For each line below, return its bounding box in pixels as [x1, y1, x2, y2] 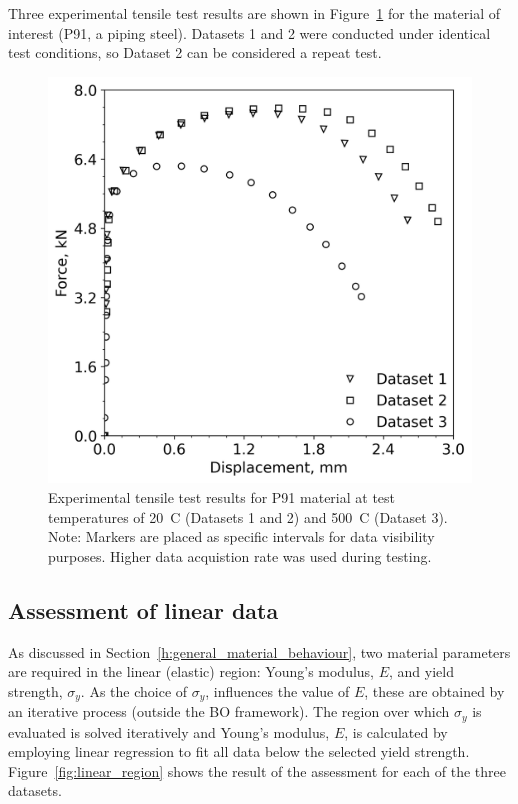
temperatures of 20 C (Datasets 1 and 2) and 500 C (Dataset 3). [48, 506, 448, 527]
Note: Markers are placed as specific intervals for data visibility [48, 526, 435, 547]
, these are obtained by [364, 680, 505, 701]
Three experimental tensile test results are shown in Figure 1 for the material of [8, 3, 500, 23]
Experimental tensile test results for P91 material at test [48, 486, 396, 507]
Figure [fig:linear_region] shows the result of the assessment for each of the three [8, 760, 506, 781]
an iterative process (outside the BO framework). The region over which [8, 701, 450, 722]
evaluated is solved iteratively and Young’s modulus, [8, 721, 330, 742]
